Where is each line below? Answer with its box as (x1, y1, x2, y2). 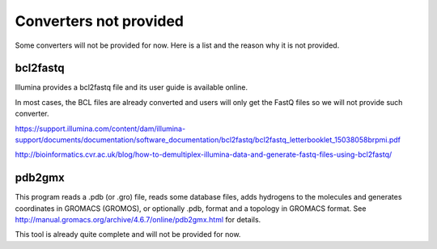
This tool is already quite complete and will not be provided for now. (15, 230, 241, 239)
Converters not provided (15, 12, 185, 30)
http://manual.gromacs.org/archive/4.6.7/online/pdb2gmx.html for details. (15, 215, 261, 225)
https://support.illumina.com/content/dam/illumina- (15, 124, 186, 133)
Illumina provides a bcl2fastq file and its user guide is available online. (15, 82, 248, 92)
